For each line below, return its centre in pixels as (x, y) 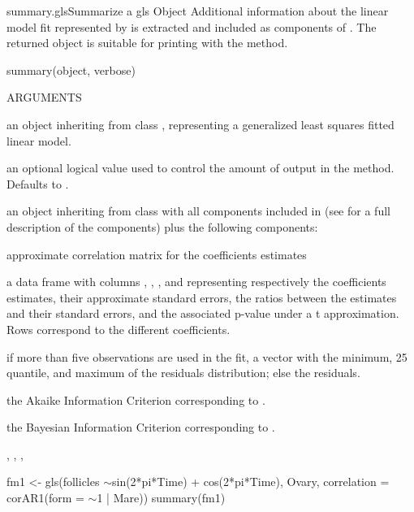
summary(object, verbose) (71, 69)
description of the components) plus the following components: (162, 226)
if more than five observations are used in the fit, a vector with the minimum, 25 (207, 356)
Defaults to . (38, 183)
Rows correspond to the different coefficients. (119, 329)
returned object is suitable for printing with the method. (147, 43)
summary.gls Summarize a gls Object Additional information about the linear (198, 11)
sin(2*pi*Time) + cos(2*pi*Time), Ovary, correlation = (250, 482)
